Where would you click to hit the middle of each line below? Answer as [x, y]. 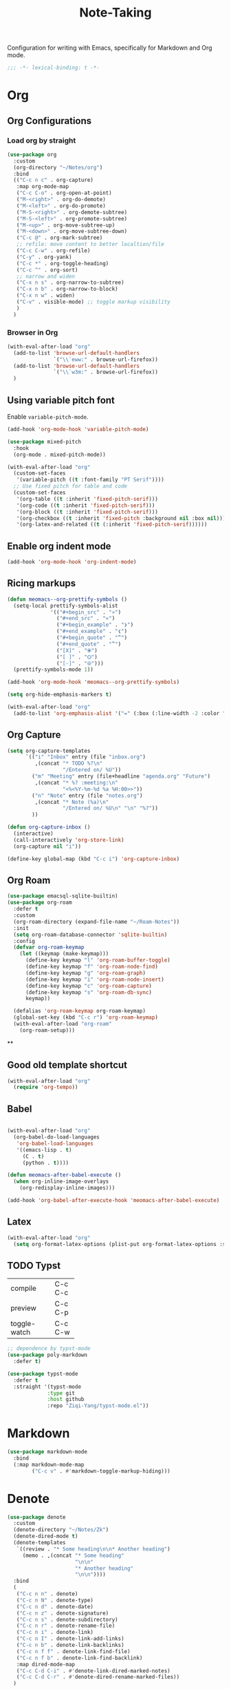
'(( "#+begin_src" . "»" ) [86, 612]
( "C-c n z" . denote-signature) [63, 1613]
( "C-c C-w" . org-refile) [53, 251]
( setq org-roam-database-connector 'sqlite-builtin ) [90, 935]
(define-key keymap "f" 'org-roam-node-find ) [91, 967]
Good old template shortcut [67, 1065]
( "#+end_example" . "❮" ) [92, 632]
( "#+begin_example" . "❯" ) [95, 625]
